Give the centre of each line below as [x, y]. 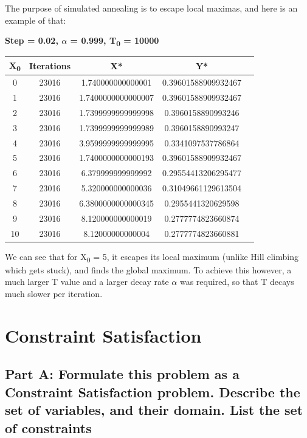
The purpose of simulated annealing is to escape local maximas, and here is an [151, 8]
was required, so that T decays [237, 282]
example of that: [36, 20]
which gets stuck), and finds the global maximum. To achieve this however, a [148, 269]
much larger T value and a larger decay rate [87, 282]
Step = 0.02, [32, 40]
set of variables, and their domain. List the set [154, 410]
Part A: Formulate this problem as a [122, 374]
